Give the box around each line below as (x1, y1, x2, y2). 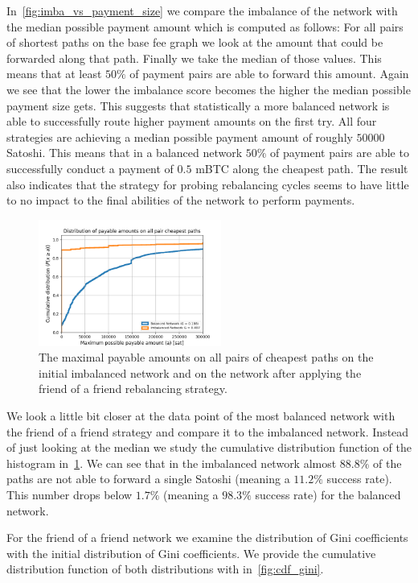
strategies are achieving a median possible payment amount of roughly (6, 128, 353, 145)
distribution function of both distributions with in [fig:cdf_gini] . (6, 560, 324, 577)
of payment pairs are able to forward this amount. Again (129, 65, 409, 82)
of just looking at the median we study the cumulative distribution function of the (6, 439, 412, 456)
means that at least (6, 65, 102, 82)
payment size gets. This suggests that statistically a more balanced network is (6, 97, 390, 114)
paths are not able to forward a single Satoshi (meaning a (6, 470, 290, 487)
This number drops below (6, 486, 133, 503)
